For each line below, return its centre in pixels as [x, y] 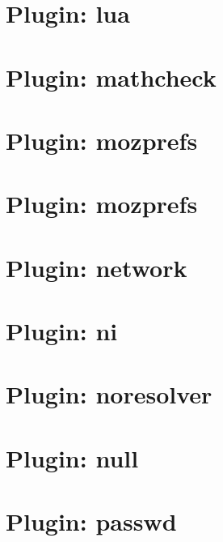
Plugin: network [97, 267]
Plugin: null [72, 457]
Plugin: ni [62, 331]
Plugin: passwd [91, 521]
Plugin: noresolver [109, 394]
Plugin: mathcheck [111, 77]
